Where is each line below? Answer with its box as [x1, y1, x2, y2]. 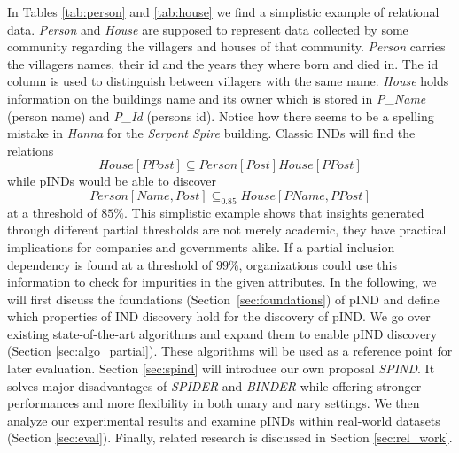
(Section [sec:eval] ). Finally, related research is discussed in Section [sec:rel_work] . [7, 428, 453, 447]
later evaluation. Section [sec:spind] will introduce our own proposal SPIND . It [7, 359, 435, 378]
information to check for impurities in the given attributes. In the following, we [7, 273, 437, 291]
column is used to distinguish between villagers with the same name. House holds [7, 72, 449, 90]
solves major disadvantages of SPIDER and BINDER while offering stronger [7, 376, 422, 395]
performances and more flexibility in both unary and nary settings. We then [7, 394, 420, 412]
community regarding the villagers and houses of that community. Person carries [7, 37, 446, 56]
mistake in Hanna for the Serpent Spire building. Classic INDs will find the [7, 124, 416, 142]
